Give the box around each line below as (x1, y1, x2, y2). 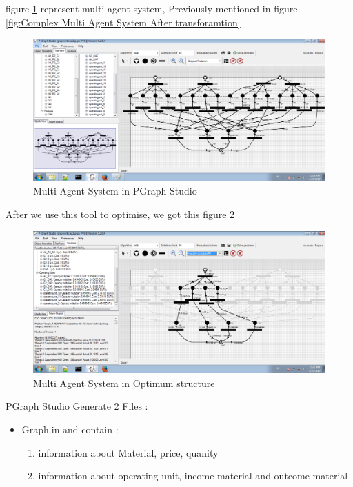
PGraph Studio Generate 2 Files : (6, 399, 148, 413)
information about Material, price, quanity (38, 445, 219, 459)
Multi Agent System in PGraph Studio (33, 183, 197, 198)
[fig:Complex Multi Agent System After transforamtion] (6, 14, 241, 29)
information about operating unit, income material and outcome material (38, 468, 348, 483)
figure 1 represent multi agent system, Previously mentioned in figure (6, 1, 298, 15)
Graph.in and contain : (21, 421, 119, 436)
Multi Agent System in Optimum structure (33, 375, 215, 390)
